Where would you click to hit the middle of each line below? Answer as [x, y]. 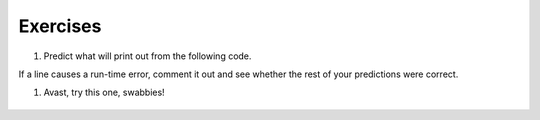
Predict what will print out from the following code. [147, 56]
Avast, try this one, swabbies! [104, 92]
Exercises [60, 26]
